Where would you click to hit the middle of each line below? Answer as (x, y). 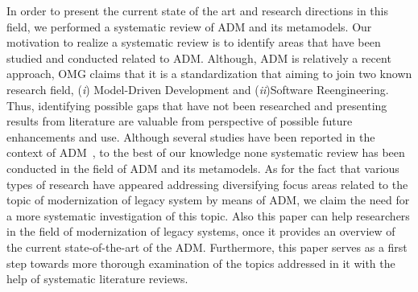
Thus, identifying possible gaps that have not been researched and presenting (197, 105)
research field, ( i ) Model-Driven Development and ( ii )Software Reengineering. (198, 89)
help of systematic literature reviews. (97, 279)
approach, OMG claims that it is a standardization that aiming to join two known (209, 74)
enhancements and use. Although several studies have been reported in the (191, 136)
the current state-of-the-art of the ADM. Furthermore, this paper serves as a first (207, 247)
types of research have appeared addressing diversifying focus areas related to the (207, 184)
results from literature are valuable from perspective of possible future (180, 121)
